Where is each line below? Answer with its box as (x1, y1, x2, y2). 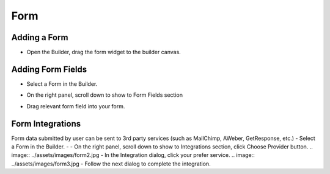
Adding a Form (11, 32, 68, 43)
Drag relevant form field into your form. (26, 102, 125, 110)
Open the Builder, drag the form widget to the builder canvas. (26, 49, 182, 56)
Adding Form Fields (11, 64, 87, 74)
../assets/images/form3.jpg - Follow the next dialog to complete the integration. (11, 160, 211, 167)
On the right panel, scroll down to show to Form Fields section (26, 91, 183, 99)
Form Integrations (11, 119, 81, 129)
